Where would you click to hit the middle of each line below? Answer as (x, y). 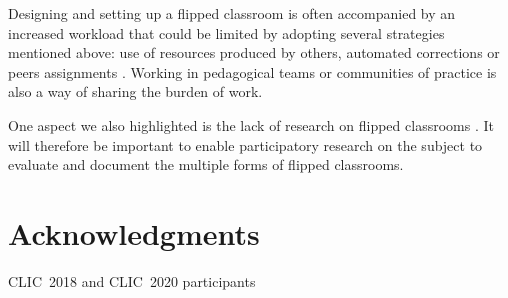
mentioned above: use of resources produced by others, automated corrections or (254, 52)
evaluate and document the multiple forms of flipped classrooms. (206, 164)
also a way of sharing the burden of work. (135, 91)
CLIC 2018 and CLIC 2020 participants (132, 280)
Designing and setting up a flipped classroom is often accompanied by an (232, 13)
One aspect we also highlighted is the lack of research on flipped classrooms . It (251, 124)
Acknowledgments (134, 232)
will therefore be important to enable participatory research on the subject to (245, 144)
